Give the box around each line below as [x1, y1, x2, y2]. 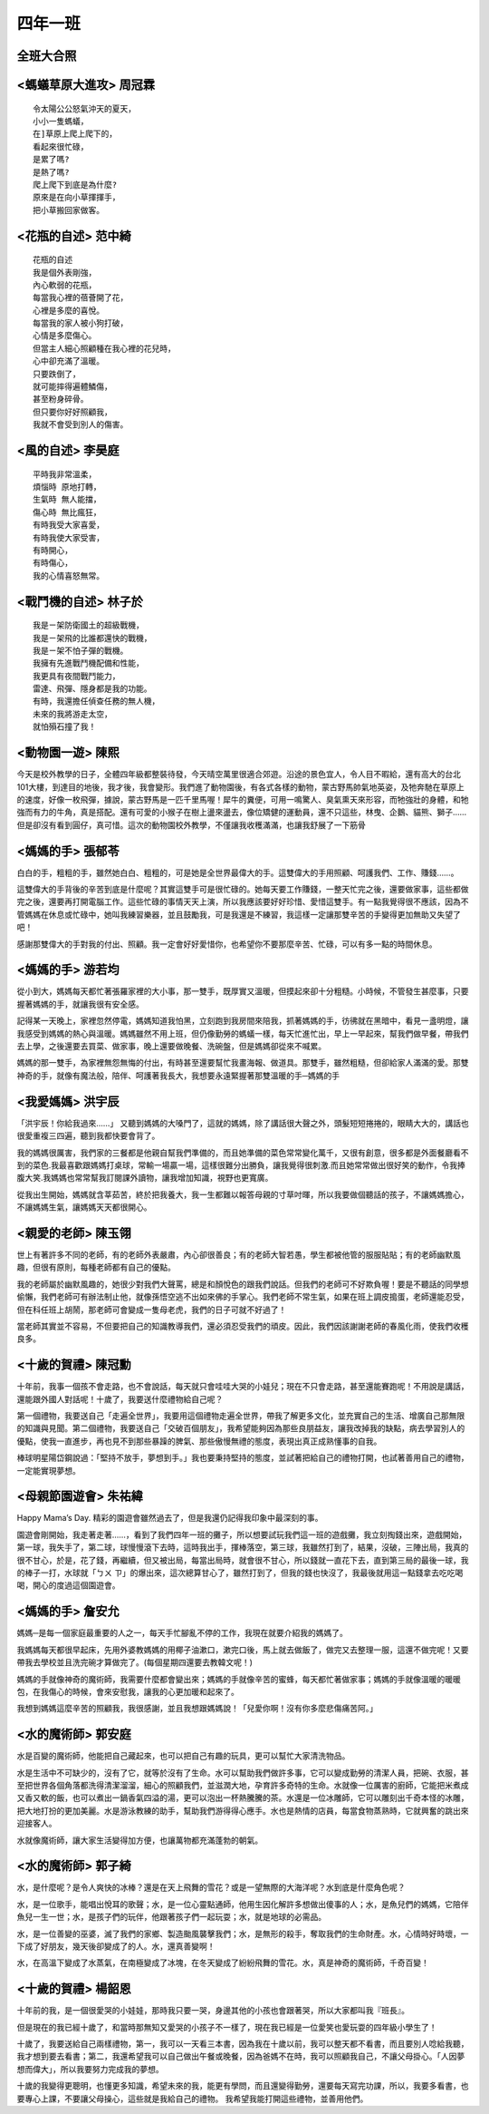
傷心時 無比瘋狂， [33, 507, 101, 517]
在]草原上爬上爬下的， [33, 129, 118, 140]
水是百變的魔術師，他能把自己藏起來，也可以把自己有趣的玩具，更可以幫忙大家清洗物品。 [16, 1750, 350, 1761]
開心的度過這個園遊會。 [32, 1580, 120, 1591]
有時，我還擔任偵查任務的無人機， [33, 697, 160, 706]
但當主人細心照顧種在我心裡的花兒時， [33, 343, 176, 354]
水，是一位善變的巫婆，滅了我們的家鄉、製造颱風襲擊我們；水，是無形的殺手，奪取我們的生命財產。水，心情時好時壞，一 [16, 1928, 469, 1939]
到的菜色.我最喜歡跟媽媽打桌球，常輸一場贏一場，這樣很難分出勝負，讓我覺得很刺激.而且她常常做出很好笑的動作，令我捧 [16, 1159, 466, 1170]
